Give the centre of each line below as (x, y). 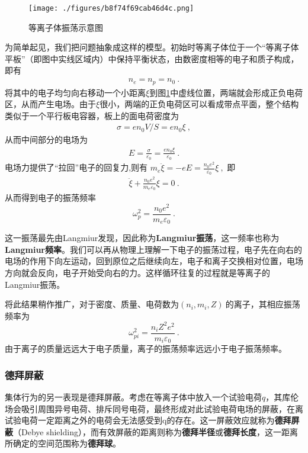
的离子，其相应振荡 (263, 304)
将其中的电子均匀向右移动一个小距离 (75, 92)
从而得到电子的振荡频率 (50, 197)
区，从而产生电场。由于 (50, 104)
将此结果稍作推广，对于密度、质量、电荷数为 (92, 304)
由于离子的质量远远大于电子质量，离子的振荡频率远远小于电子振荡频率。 (146, 348)
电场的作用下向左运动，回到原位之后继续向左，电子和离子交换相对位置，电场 (154, 261)
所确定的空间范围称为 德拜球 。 (63, 443)
